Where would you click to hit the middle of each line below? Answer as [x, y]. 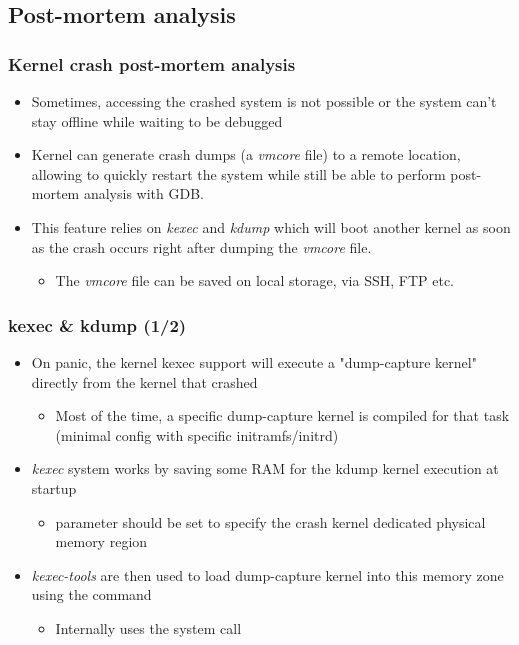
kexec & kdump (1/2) [97, 324]
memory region [101, 541]
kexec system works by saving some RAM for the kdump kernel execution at [265, 468]
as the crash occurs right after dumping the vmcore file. [201, 246]
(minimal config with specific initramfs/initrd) [197, 434]
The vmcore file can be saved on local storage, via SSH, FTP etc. [255, 280]
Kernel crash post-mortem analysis [152, 63]
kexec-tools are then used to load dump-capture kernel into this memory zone [267, 574]
